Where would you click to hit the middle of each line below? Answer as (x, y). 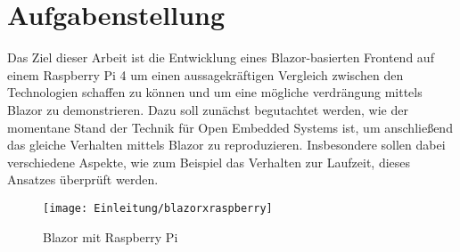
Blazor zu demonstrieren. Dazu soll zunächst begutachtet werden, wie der (208, 109)
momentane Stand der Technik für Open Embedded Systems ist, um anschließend (230, 127)
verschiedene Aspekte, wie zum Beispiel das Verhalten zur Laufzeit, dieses (209, 162)
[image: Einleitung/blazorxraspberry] (158, 208)
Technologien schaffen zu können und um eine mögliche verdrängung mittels (215, 92)
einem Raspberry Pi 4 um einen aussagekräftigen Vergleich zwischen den (205, 74)
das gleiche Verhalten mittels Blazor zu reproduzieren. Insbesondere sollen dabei (226, 145)
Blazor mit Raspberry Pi (111, 236)
